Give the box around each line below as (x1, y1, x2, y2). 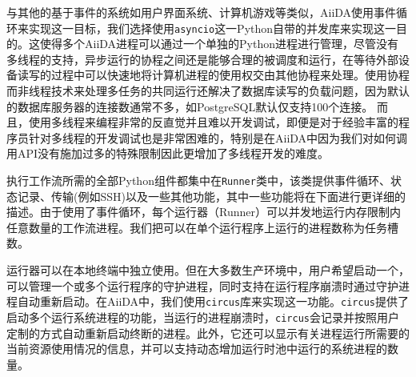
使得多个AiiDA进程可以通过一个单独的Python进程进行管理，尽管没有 (39, 35, 399, 52)
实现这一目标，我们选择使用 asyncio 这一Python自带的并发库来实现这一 (28, 19, 397, 36)
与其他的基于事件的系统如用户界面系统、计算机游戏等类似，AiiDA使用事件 (6, 4, 397, 20)
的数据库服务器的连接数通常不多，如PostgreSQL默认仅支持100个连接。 (6, 98, 374, 114)
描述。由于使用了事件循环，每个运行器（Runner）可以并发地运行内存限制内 (6, 203, 401, 220)
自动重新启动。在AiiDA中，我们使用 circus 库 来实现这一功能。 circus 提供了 (17, 293, 409, 310)
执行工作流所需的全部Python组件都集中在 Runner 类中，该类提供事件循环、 (6, 172, 390, 188)
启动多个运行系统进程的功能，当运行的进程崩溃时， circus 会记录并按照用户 (6, 308, 399, 325)
